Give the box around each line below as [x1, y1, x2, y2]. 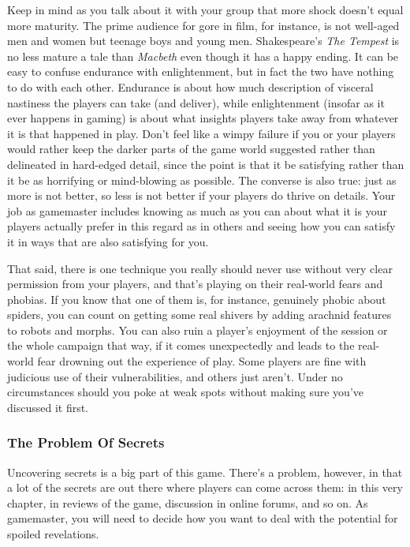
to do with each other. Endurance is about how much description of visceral [7, 78, 374, 95]
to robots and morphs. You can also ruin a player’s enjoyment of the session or [7, 321, 388, 338]
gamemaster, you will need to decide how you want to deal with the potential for [7, 510, 398, 526]
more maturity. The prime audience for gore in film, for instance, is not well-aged [7, 17, 400, 33]
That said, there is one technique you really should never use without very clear [7, 260, 393, 276]
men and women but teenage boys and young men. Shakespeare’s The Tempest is [7, 32, 400, 49]
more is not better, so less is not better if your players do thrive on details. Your [7, 187, 396, 204]
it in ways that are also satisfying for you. [7, 233, 209, 249]
